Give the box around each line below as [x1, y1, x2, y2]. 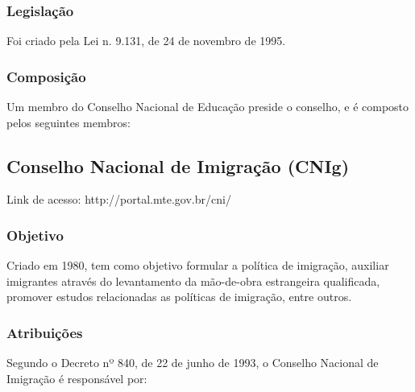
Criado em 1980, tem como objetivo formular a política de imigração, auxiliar [6, 257, 389, 274]
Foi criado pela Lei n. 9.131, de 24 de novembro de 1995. [6, 32, 286, 49]
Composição [6, 66, 86, 86]
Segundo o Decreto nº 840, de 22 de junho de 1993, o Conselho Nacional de [6, 354, 379, 371]
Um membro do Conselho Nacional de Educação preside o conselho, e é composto [6, 98, 409, 115]
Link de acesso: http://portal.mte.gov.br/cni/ [6, 191, 231, 208]
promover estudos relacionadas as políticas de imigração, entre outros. [6, 288, 352, 305]
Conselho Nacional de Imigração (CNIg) [6, 153, 350, 178]
